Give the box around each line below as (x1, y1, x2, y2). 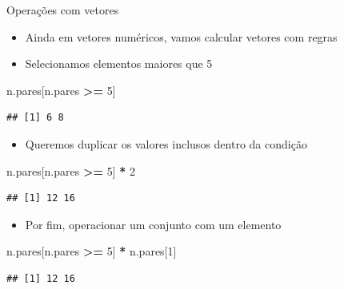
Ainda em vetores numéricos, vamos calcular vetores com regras (25, 28, 338, 45)
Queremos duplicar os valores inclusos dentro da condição (25, 135, 307, 152)
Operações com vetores (6, 2, 119, 18)
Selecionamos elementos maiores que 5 (25, 55, 213, 72)
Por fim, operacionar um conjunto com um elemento (25, 216, 282, 232)
